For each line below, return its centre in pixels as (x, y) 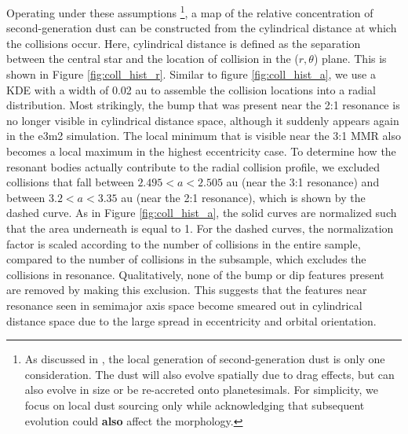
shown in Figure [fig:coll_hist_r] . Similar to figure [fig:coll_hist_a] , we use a (191, 74)
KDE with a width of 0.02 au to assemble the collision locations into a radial (191, 89)
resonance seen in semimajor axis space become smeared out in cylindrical (184, 305)
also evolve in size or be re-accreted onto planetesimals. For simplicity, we (202, 390)
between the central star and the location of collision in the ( (153, 59)
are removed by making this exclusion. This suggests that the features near (187, 290)
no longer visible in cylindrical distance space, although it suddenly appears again (203, 120)
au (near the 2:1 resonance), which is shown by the (243, 197)
